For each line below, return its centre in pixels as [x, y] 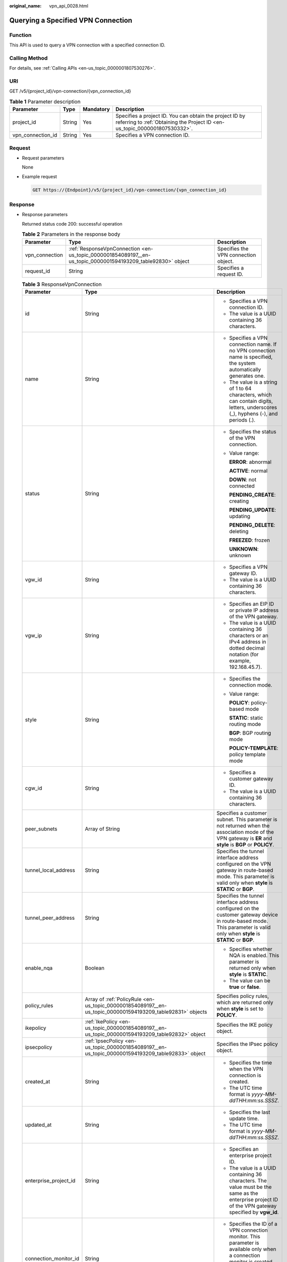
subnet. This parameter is [247, 819]
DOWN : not [243, 480]
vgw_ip [34, 635]
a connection [245, 1255]
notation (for [244, 654]
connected [242, 486]
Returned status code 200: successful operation [72, 224]
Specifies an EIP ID [252, 604]
